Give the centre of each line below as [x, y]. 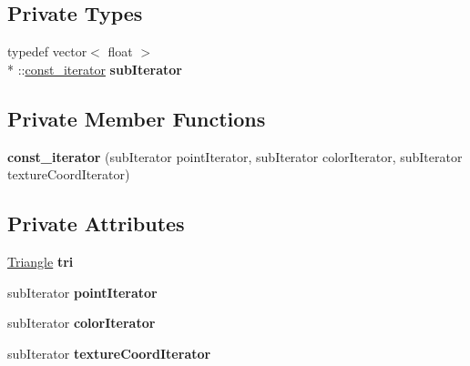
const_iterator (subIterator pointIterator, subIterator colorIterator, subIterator [235, 156]
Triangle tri [41, 261]
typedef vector [47, 51]
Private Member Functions [137, 118]
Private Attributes [96, 224]
